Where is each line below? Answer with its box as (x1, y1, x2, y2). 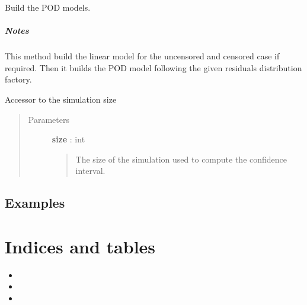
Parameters (28, 113, 69, 125)
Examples (5, 193, 65, 212)
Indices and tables (5, 234, 156, 258)
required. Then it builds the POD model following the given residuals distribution (5, 61, 302, 74)
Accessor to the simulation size (5, 93, 117, 105)
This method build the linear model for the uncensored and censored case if (5, 50, 280, 62)
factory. (5, 73, 32, 85)
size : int (52, 133, 85, 145)
